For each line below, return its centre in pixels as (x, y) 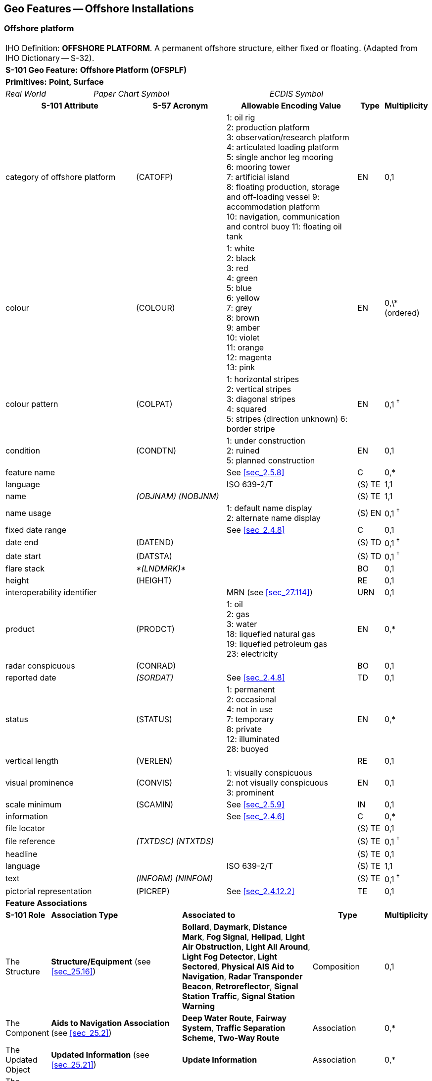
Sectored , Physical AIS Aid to (238, 967)
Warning (199, 1006)
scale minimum (34, 805)
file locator (25, 828)
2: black (241, 258)
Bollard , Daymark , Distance (235, 927)
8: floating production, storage (283, 187)
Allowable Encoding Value (291, 105)
